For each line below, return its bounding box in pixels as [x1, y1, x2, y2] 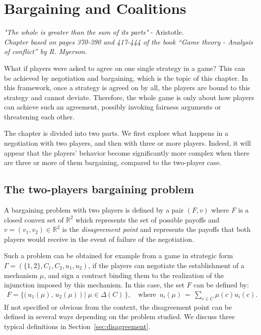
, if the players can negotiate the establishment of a [88, 260, 245, 271]
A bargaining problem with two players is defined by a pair [4, 205, 184, 215]
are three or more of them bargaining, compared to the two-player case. [4, 157, 222, 167]
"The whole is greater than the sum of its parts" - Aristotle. [4, 27, 184, 37]
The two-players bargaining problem [4, 181, 194, 197]
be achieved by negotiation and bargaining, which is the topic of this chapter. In [4, 72, 248, 83]
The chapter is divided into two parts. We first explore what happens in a [4, 128, 228, 138]
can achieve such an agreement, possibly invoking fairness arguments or [4, 102, 221, 112]
